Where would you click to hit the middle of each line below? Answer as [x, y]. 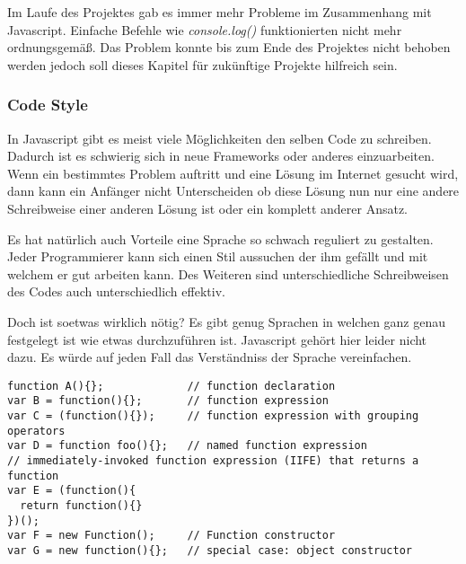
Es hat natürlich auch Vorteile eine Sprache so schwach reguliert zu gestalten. [220, 238]
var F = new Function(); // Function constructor [171, 536]
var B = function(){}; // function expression [168, 401]
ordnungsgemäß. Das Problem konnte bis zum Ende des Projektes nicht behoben [229, 47]
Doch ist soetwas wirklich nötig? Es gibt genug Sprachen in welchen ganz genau [227, 321]
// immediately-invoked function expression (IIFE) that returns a [213, 461]
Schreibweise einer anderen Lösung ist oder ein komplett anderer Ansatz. [207, 208]
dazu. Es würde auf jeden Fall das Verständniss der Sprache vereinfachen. [210, 357]
